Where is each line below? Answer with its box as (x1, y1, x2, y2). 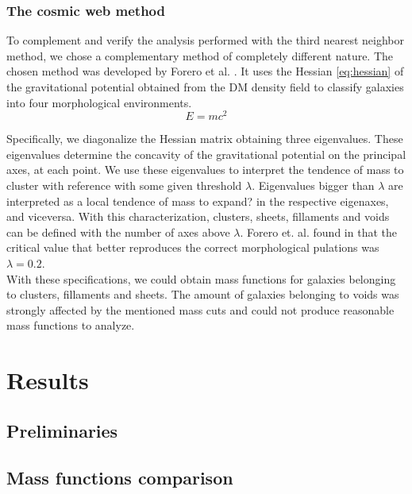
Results (6, 364, 89, 396)
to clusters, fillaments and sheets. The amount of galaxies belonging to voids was (6, 286, 399, 303)
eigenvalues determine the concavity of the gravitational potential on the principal (6, 145, 406, 162)
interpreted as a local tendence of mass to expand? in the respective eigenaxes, (6, 192, 389, 209)
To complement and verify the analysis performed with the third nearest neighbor (6, 32, 404, 48)
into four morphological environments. (6, 94, 192, 110)
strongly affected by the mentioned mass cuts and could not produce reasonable (6, 301, 395, 318)
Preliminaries (6, 418, 118, 442)
